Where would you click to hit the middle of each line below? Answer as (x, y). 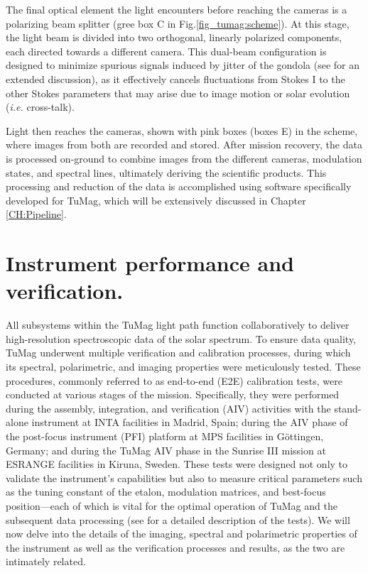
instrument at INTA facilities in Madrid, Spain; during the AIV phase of (190, 422)
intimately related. (46, 561)
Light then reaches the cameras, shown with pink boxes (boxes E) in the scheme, (182, 130)
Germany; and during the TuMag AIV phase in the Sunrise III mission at (166, 450)
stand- (348, 408)
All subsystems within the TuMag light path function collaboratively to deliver (178, 325)
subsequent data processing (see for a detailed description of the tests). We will (178, 519)
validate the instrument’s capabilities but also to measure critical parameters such (184, 477)
